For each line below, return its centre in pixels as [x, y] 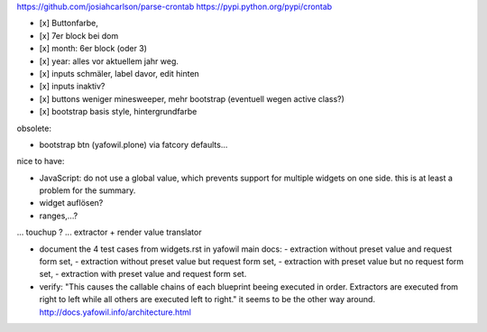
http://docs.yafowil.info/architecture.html [115, 312]
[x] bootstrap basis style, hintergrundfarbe [118, 112]
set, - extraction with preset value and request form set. [143, 274]
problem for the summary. [87, 190]
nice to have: [41, 161]
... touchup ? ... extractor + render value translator [109, 232]
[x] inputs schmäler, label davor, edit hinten [119, 73]
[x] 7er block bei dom [79, 35]
